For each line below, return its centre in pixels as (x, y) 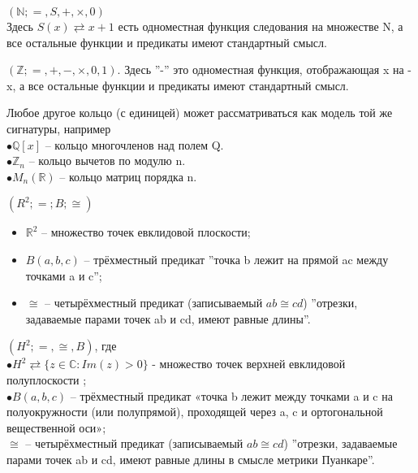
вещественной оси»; (56, 427)
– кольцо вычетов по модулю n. (107, 161)
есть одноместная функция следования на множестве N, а (261, 26)
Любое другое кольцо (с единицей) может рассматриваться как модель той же (200, 113)
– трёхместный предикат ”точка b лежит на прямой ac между (236, 259)
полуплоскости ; (47, 379)
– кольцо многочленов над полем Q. (134, 144)
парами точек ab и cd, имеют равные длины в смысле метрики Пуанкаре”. (191, 459)
